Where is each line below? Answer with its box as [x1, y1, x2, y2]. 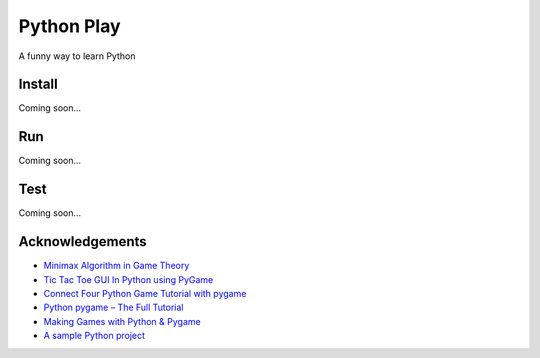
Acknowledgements [18, 233, 147, 250]
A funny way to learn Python [18, 50, 136, 62]
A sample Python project [43, 330, 145, 342]
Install [18, 76, 59, 93]
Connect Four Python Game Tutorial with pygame [43, 287, 247, 299]
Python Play [18, 15, 121, 37]
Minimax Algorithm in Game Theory [43, 260, 190, 272]
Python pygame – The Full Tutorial [43, 301, 184, 314]
